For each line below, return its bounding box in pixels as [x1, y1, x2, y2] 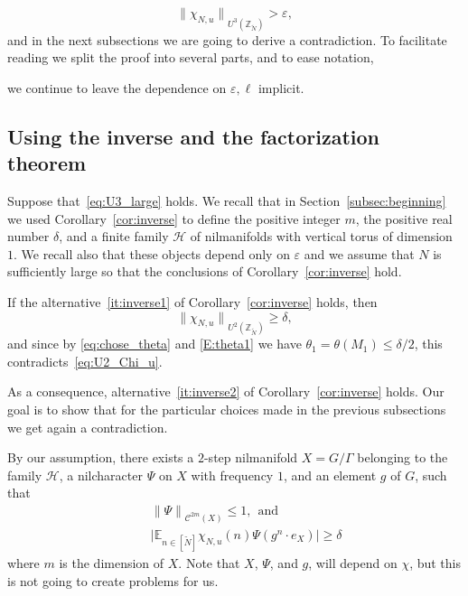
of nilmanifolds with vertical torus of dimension [190, 227, 453, 246]
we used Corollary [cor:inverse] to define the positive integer [7, 209, 341, 228]
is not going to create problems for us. [7, 571, 219, 590]
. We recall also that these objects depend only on [14, 244, 290, 263]
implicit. [257, 78, 304, 97]
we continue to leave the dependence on [7, 78, 227, 97]
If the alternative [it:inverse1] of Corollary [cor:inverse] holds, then [7, 293, 378, 311]
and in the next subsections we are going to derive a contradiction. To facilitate [7, 30, 447, 49]
